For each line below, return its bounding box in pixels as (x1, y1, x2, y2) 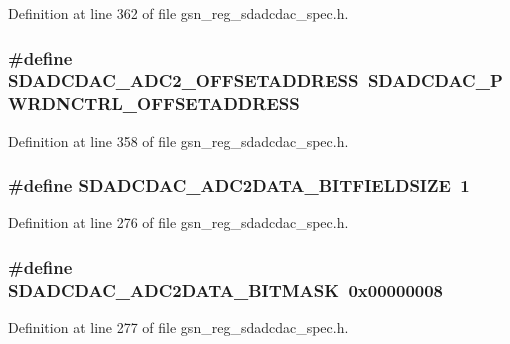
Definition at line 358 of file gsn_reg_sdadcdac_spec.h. (8, 130, 349, 151)
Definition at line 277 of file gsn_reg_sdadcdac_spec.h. (8, 317, 349, 338)
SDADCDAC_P (367, 68, 503, 93)
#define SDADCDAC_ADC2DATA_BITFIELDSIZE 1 (8, 173, 470, 198)
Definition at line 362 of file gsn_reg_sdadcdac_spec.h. (8, 3, 349, 23)
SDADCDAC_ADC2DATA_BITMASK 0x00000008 (8, 277, 444, 302)
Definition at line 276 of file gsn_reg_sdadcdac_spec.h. (8, 212, 349, 233)
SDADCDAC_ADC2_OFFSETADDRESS (8, 68, 359, 93)
